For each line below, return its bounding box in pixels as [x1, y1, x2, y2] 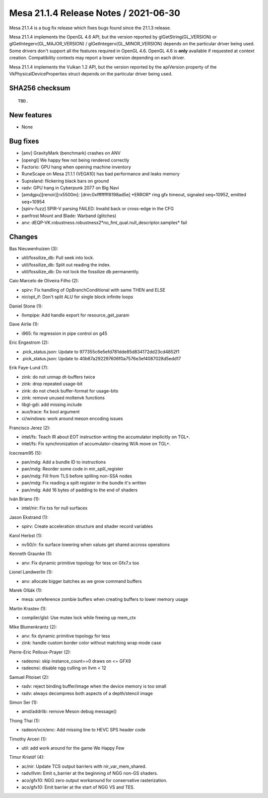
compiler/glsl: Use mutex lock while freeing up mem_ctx [21, 615, 136, 621]
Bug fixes [9, 137, 39, 146]
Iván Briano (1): [9, 496, 40, 502]
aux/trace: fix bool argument [21, 408, 80, 414]
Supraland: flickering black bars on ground [21, 178, 109, 184]
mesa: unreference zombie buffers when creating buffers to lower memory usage [21, 596, 188, 602]
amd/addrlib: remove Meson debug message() [21, 709, 117, 715]
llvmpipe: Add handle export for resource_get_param [21, 312, 130, 318]
